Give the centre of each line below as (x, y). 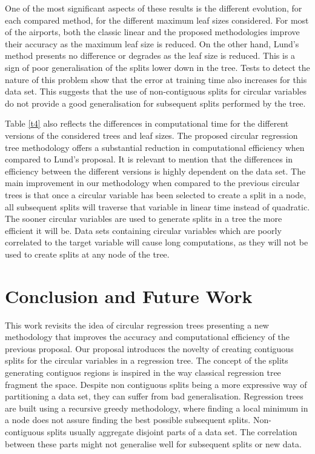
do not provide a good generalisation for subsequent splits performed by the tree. (155, 103)
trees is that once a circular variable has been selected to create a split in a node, (156, 194)
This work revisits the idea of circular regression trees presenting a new (137, 325)
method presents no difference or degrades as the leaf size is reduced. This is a (150, 55)
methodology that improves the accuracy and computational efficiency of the (147, 337)
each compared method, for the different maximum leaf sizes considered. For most (157, 20)
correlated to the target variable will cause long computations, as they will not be (157, 242)
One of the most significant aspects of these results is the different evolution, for (154, 8)
